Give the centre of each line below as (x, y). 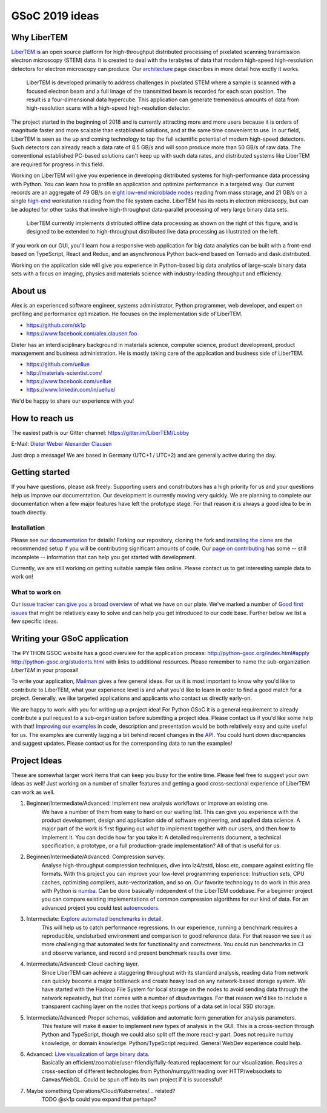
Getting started (41, 472)
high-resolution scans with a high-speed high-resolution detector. (108, 108)
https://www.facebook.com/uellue (69, 382)
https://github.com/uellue (58, 365)
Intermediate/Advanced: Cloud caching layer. (83, 964)
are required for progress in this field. (58, 164)
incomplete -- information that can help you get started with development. (104, 557)
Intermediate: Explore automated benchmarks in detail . (95, 919)
